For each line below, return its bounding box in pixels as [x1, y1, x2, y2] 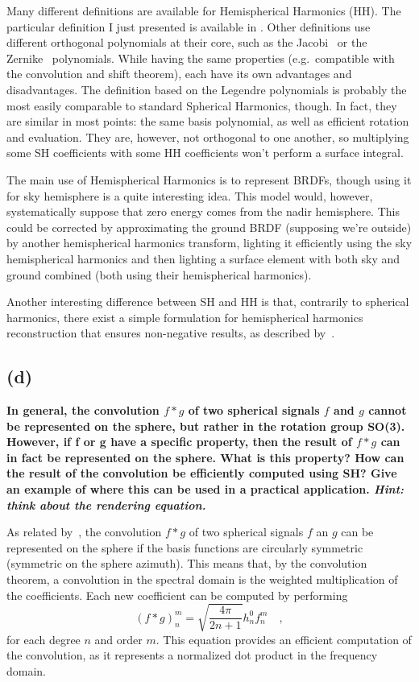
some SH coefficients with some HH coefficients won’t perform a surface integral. [6, 144, 404, 161]
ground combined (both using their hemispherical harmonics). [6, 266, 312, 283]
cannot [368, 402, 407, 419]
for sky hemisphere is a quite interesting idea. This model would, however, [6, 187, 373, 204]
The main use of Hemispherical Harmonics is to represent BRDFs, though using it [6, 171, 412, 188]
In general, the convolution [6, 402, 160, 419]
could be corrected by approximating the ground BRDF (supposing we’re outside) [6, 218, 412, 235]
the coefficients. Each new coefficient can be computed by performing [6, 586, 348, 603]
